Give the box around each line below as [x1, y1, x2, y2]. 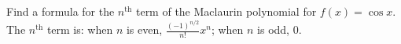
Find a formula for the [6, 3, 115, 19]
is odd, [257, 21, 290, 38]
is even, [126, 21, 163, 38]
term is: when [46, 21, 113, 38]
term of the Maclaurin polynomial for [135, 3, 317, 19]
